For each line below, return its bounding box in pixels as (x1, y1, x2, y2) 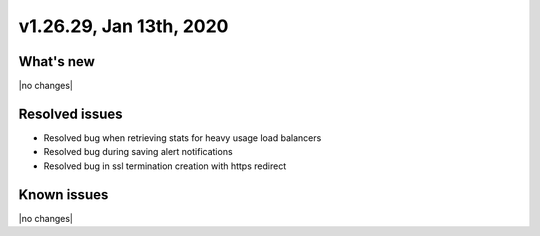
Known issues (18, 186, 109, 203)
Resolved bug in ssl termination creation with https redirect (43, 160, 287, 172)
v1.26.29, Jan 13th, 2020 (18, 15, 229, 37)
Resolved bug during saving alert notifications (43, 146, 234, 158)
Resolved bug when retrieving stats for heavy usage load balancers (43, 131, 322, 144)
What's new (18, 53, 95, 70)
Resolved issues (18, 105, 124, 122)
